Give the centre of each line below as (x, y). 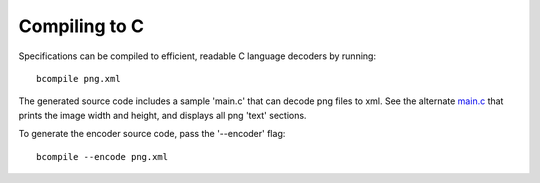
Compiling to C (81, 26)
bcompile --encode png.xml (102, 156)
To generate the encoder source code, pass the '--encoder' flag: (152, 134)
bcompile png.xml (78, 78)
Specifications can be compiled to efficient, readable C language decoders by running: (197, 56)
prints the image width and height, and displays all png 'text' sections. (162, 115)
